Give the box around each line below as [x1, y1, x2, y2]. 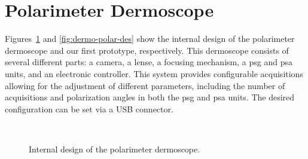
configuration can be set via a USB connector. [5, 102, 173, 115]
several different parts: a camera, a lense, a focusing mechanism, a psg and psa [5, 56, 292, 68]
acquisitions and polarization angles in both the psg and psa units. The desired [5, 91, 295, 103]
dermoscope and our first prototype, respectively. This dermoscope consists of [5, 44, 289, 56]
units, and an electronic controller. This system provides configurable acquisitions [5, 67, 303, 79]
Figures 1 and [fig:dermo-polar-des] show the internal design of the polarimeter [5, 32, 295, 45]
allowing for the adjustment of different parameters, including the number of [5, 79, 285, 91]
